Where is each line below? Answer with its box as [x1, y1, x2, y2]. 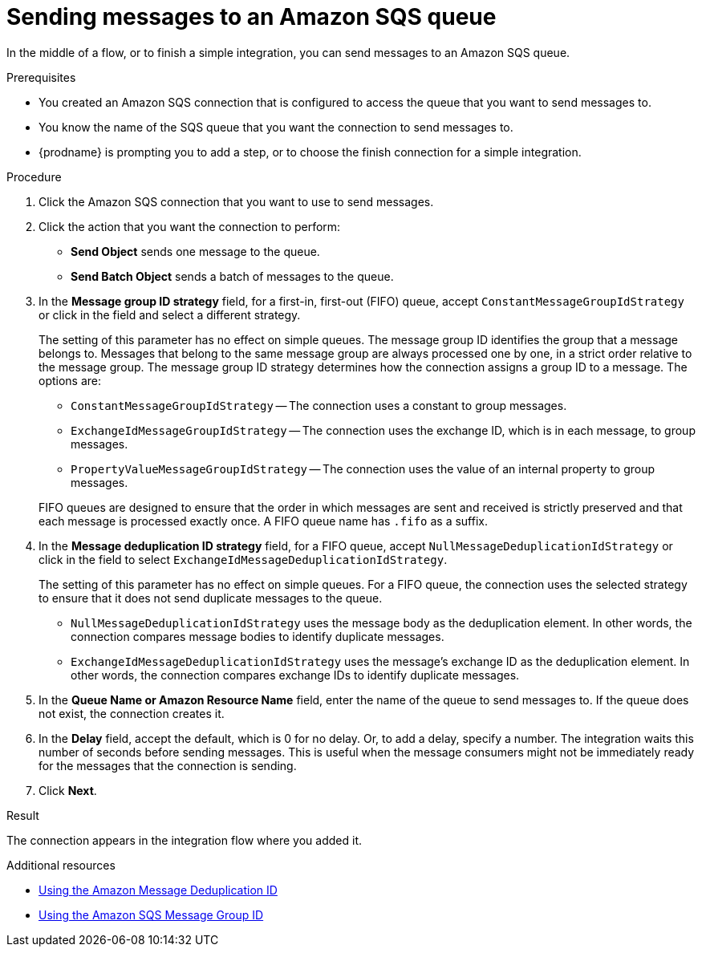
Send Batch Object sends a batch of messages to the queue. [71, 269, 394, 283]
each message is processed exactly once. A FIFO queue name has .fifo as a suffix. [39, 513, 488, 528]
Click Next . [39, 783, 97, 797]
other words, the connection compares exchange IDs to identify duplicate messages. [71, 667, 520, 682]
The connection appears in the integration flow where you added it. [6, 833, 362, 847]
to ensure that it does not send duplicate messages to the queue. [39, 590, 383, 605]
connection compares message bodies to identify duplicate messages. [71, 629, 444, 643]
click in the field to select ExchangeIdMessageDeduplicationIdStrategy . [39, 552, 448, 566]
